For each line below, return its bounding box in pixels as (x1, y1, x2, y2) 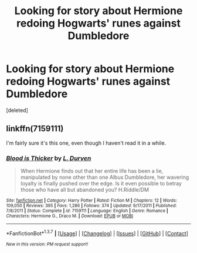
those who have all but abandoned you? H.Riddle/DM (20, 187, 150, 194)
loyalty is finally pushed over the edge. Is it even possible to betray (20, 180, 182, 187)
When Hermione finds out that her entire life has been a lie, (20, 168, 164, 175)
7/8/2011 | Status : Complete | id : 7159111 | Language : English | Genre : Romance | (6, 208, 168, 214)
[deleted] (6, 106, 28, 114)
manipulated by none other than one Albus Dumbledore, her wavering (20, 174, 189, 181)
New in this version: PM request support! (6, 241, 89, 247)
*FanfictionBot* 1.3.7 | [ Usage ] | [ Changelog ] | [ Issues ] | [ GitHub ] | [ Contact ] (6, 229, 189, 237)
